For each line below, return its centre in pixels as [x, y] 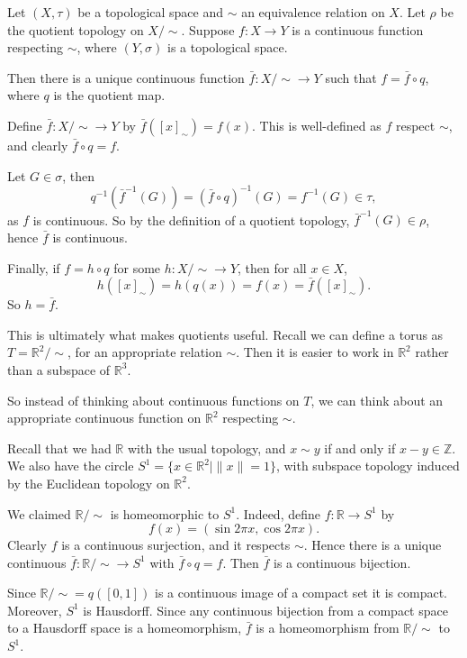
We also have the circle [71, 466]
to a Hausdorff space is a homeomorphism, [125, 628]
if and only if [360, 448]
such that [351, 77]
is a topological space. [227, 47]
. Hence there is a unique [373, 545]
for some [137, 267]
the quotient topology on [76, 29]
